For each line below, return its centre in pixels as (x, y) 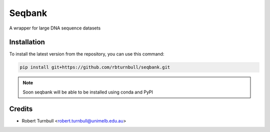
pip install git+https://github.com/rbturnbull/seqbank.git (95, 67)
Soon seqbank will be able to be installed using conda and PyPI (88, 92)
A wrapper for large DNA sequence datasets (55, 28)
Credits (21, 109)
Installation (27, 42)
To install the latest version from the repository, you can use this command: (87, 54)
